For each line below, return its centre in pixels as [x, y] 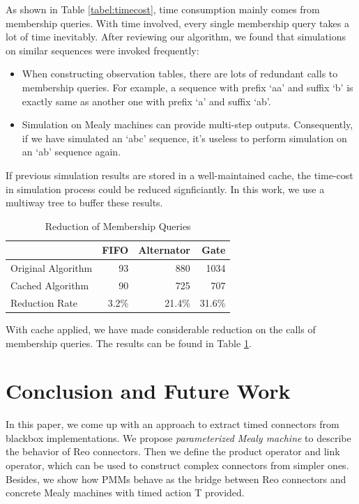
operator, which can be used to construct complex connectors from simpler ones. [177, 465]
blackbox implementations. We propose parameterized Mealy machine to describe [178, 437]
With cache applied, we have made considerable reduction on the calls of [161, 329]
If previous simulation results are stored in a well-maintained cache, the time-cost [179, 175]
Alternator [164, 250]
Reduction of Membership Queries [118, 226]
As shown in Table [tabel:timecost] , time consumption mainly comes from [163, 9]
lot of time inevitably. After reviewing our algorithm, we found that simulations [176, 37]
